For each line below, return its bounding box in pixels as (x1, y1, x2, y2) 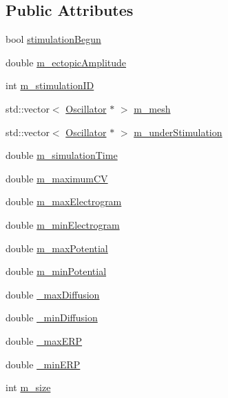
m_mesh (134, 101, 171, 115)
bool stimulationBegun (6, 32, 101, 46)
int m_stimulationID (6, 78, 94, 93)
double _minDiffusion (6, 310, 98, 325)
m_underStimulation (134, 124, 222, 139)
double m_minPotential (6, 264, 107, 278)
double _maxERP (6, 333, 83, 348)
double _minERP (6, 357, 81, 371)
